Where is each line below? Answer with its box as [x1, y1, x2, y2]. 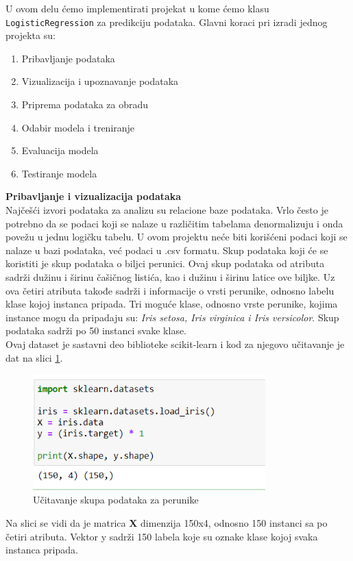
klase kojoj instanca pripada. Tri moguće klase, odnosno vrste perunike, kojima [5, 297, 338, 311]
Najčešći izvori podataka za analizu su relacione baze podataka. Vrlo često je [5, 203, 328, 216]
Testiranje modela [21, 166, 97, 180]
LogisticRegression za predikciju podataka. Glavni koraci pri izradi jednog [5, 14, 328, 29]
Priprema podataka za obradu [21, 97, 149, 112]
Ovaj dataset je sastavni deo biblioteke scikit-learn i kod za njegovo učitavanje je [5, 336, 345, 351]
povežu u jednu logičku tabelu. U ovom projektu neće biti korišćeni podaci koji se [5, 229, 348, 244]
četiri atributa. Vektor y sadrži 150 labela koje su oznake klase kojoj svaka [5, 529, 318, 543]
